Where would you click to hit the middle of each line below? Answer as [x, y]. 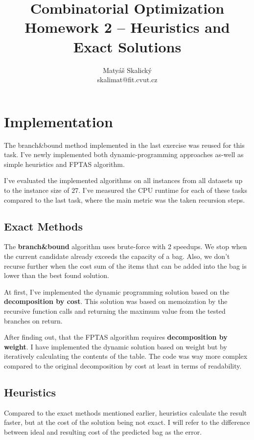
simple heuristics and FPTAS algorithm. [64, 164]
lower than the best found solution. [57, 275]
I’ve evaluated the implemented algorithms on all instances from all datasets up [123, 180]
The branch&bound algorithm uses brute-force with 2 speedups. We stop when [126, 246]
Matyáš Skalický [127, 70]
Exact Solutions [127, 46]
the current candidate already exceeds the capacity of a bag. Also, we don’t [117, 256]
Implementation [58, 121]
